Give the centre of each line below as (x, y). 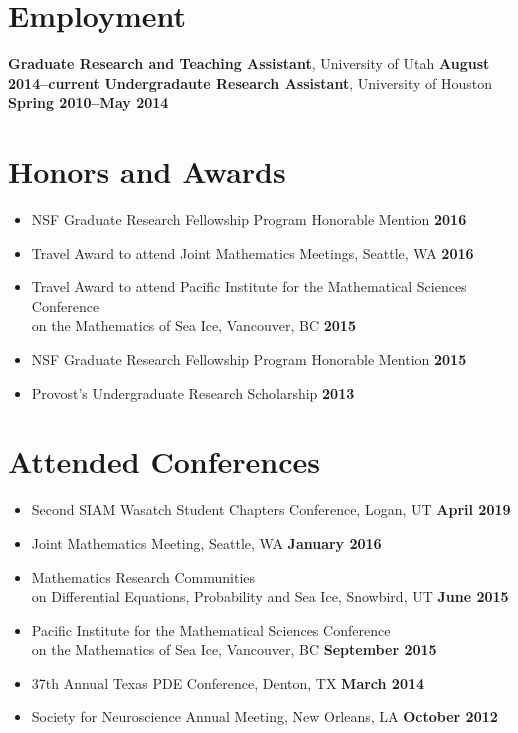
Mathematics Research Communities (143, 576)
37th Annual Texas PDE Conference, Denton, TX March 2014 (228, 682)
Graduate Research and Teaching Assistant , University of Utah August (249, 63)
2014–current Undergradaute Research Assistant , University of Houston (250, 82)
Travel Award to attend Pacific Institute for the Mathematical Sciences (249, 286)
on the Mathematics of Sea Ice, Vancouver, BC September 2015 (234, 649)
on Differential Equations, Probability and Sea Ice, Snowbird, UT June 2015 (270, 596)
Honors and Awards (147, 171)
